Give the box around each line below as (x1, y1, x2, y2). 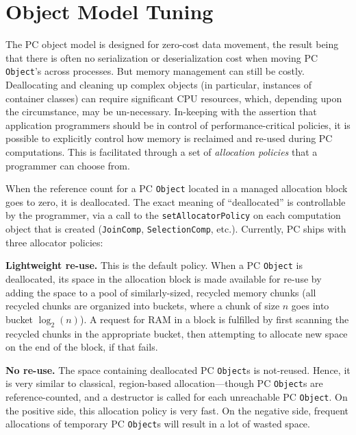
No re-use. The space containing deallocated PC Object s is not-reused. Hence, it (5, 362, 351, 377)
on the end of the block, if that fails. (5, 340, 158, 354)
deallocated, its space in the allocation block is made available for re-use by (5, 271, 322, 285)
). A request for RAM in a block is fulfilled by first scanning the (79, 311, 349, 326)
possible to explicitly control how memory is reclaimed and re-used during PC (5, 131, 333, 145)
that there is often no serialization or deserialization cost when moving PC (5, 50, 318, 64)
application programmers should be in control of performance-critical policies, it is (5, 117, 351, 132)
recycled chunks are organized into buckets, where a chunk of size (5, 298, 280, 313)
